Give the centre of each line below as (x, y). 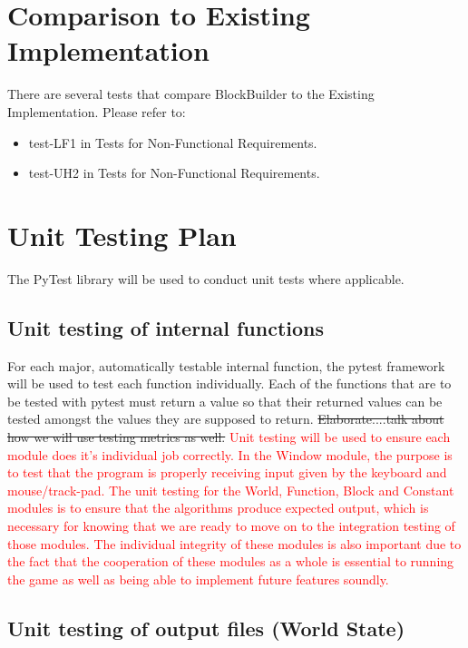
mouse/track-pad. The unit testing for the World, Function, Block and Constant (231, 490)
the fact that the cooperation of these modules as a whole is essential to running (231, 561)
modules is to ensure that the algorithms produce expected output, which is (218, 508)
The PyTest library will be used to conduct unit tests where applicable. (206, 278)
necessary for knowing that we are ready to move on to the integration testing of (231, 525)
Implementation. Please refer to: (97, 111)
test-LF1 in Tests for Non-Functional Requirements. (173, 142)
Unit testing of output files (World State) (206, 628)
